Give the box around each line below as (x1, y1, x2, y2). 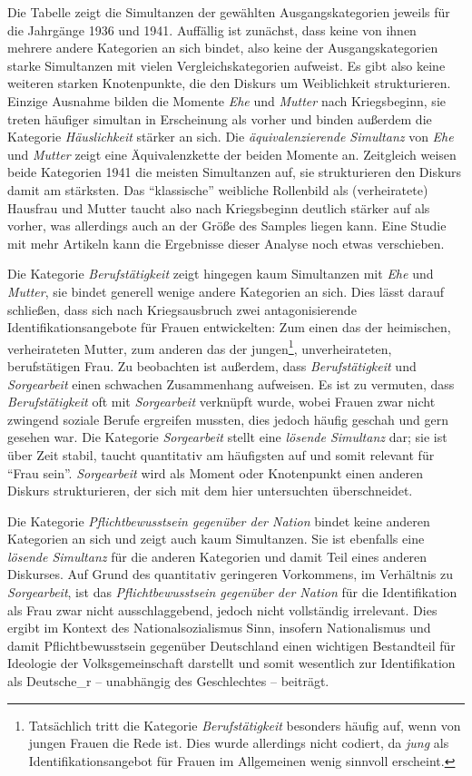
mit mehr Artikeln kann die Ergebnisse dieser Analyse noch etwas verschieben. (7, 233, 445, 252)
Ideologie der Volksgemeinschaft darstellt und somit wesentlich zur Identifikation (7, 653, 456, 673)
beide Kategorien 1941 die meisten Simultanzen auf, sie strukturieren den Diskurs (7, 162, 462, 182)
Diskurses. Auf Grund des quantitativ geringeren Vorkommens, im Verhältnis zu (7, 565, 454, 584)
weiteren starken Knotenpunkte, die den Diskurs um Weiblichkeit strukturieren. (7, 74, 451, 93)
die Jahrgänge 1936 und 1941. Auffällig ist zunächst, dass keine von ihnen (7, 20, 417, 39)
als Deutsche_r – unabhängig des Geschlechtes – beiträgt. (7, 672, 329, 691)
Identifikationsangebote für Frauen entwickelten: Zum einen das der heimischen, (7, 318, 451, 337)
